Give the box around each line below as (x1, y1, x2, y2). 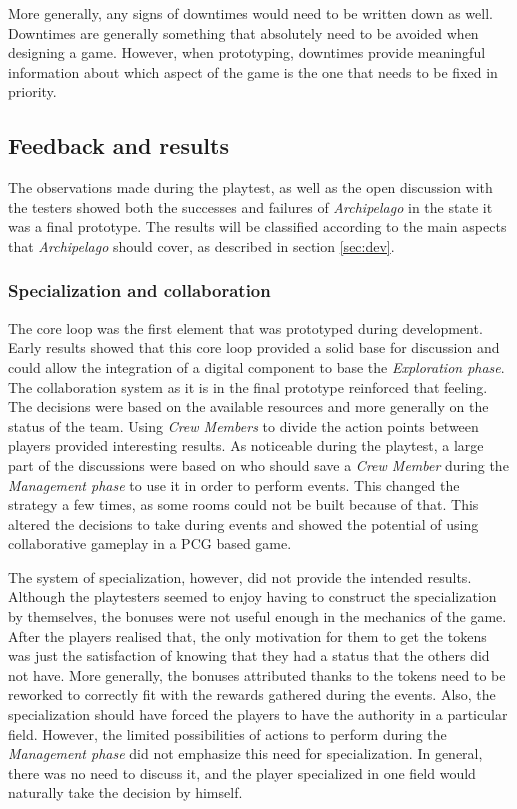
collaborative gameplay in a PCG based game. (8, 533, 292, 554)
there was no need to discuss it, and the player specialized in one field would (8, 762, 476, 783)
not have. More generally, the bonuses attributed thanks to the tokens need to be (8, 664, 506, 685)
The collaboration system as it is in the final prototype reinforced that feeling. (8, 376, 488, 397)
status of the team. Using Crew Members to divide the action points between (8, 415, 479, 436)
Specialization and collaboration (8, 278, 271, 303)
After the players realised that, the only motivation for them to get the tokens (8, 625, 487, 646)
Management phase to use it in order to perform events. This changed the (8, 474, 460, 495)
